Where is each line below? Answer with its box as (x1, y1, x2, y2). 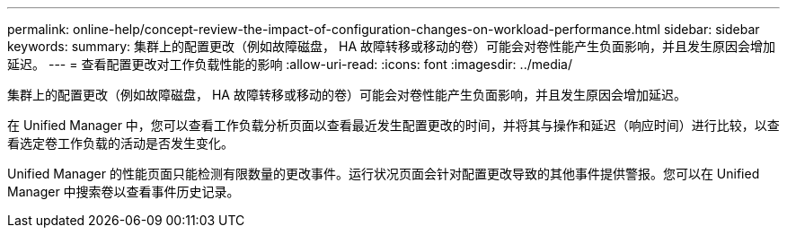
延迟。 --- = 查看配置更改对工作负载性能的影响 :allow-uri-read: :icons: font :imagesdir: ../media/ (7, 57, 573, 72)
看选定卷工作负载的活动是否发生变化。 (7, 135, 234, 151)
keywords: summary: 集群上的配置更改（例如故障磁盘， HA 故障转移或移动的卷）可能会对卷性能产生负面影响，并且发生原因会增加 (7, 39, 776, 54)
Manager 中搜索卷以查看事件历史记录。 (7, 184, 240, 199)
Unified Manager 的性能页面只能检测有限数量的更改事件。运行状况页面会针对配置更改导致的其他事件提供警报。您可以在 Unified (7, 166, 760, 181)
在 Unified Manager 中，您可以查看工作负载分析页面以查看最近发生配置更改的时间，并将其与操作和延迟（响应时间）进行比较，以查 (7, 117, 780, 133)
